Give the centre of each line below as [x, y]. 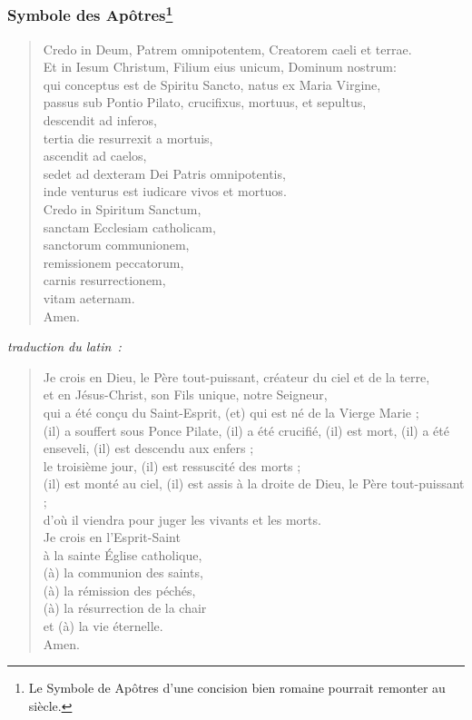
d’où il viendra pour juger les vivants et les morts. [182, 519]
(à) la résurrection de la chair [125, 608]
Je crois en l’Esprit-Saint [112, 537]
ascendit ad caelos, [95, 156]
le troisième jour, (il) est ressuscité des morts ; [172, 465]
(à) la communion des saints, [123, 572]
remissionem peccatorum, [113, 262]
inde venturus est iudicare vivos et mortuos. [165, 191]
